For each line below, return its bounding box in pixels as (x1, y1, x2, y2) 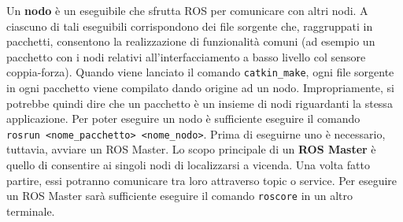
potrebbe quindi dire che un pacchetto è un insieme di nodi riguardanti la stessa (6, 94, 393, 111)
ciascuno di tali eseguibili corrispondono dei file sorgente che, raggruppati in (6, 17, 373, 34)
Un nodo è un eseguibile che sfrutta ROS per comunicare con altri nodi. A (6, 2, 368, 18)
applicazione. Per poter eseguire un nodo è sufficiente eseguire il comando (6, 110, 360, 127)
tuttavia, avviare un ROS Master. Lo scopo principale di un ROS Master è (6, 141, 376, 157)
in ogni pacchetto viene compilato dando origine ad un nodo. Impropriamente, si (6, 80, 394, 96)
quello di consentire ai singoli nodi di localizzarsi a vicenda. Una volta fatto (6, 157, 370, 173)
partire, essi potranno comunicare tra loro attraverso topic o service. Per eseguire (6, 172, 397, 188)
